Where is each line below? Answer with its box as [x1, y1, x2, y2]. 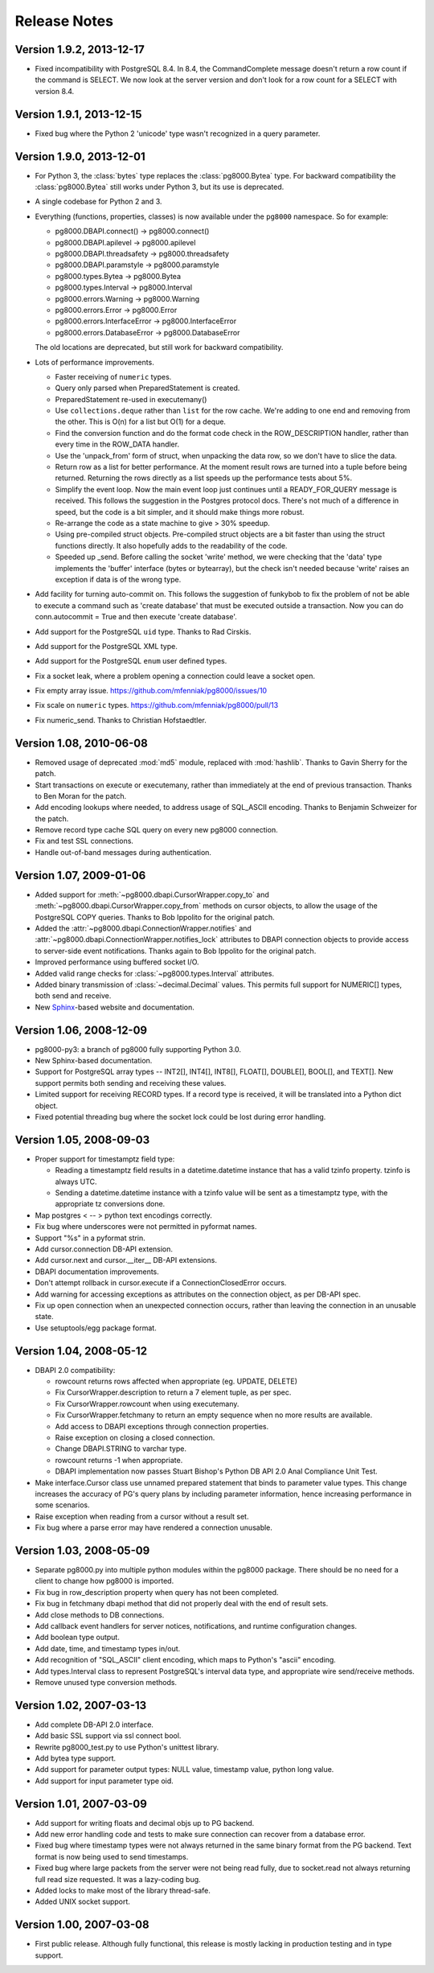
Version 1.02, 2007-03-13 [14, 1698, 147, 1712]
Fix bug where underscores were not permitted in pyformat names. [35, 1222, 257, 1231]
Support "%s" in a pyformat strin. [35, 1233, 146, 1243]
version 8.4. [35, 86, 75, 96]
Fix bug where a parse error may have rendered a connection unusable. [35, 1523, 273, 1532]
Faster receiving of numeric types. [55, 372, 172, 381]
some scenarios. [35, 1500, 90, 1510]
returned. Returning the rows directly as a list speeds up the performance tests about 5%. [55, 473, 353, 483]
